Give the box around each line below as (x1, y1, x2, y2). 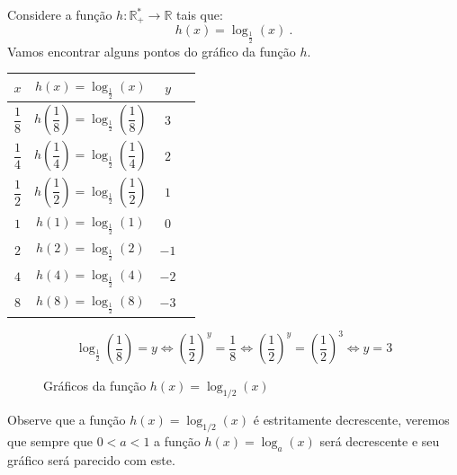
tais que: (176, 5, 223, 23)
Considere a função (7, 5, 112, 23)
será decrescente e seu (319, 431, 440, 450)
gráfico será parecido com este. (7, 450, 175, 469)
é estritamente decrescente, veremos (253, 410, 450, 429)
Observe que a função (7, 410, 126, 429)
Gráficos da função (43, 376, 147, 395)
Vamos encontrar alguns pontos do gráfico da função (7, 41, 296, 60)
